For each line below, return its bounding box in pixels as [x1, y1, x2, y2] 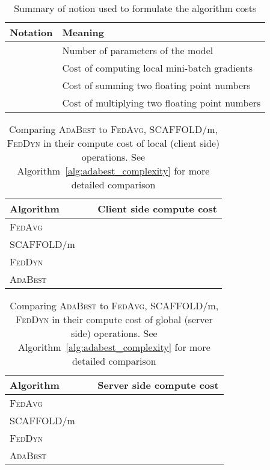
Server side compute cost [97, 378, 219, 392]
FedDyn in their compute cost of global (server [15, 312, 213, 326]
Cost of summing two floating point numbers [62, 78, 251, 92]
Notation [10, 25, 53, 39]
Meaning [62, 25, 104, 39]
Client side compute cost [97, 202, 217, 215]
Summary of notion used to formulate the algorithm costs [14, 1, 257, 15]
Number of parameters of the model [62, 43, 213, 57]
